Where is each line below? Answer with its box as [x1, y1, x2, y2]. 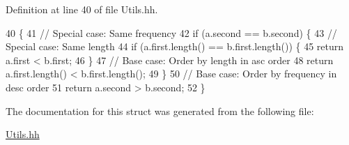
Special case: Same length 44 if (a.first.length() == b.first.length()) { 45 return [6, 39, 344, 54]
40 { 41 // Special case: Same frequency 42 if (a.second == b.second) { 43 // [6, 25, 337, 40]
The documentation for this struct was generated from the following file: [6, 103, 314, 118]
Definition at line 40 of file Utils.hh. [6, 2, 158, 16]
